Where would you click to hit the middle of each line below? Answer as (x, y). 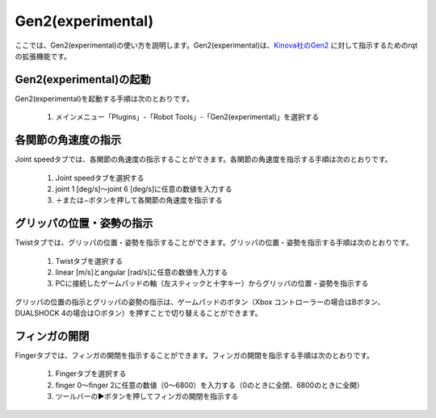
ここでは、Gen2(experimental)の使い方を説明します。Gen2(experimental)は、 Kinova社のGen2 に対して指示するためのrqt (216, 45)
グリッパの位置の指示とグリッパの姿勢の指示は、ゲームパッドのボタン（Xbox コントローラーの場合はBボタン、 (200, 302)
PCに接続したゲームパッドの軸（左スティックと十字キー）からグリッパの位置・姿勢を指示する (212, 283)
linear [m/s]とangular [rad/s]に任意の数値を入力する (142, 272)
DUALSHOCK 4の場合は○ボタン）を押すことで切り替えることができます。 (138, 313)
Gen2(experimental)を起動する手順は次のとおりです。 (104, 98)
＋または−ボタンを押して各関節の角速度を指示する (139, 200)
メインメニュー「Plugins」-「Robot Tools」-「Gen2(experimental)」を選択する (187, 117)
